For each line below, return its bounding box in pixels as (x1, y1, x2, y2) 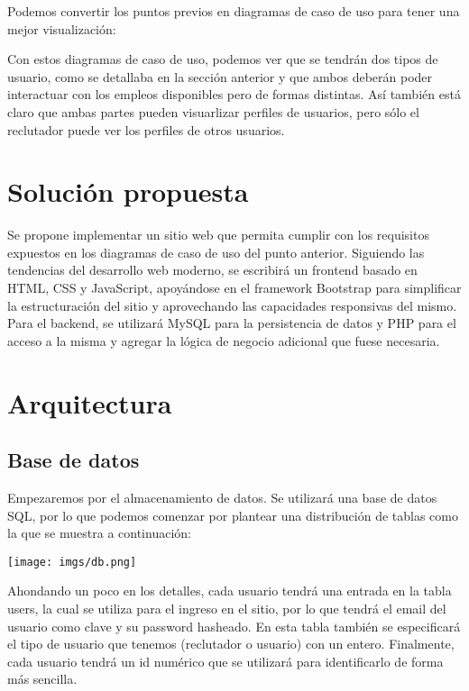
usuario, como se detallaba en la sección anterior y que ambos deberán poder (7, 67, 433, 86)
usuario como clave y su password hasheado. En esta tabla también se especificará (7, 616, 461, 635)
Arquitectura (7, 384, 172, 421)
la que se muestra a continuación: (7, 523, 191, 542)
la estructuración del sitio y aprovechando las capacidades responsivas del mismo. (7, 295, 457, 314)
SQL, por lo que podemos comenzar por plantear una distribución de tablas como (7, 505, 458, 524)
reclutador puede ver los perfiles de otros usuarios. (7, 120, 285, 139)
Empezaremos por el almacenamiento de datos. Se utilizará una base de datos (7, 488, 437, 507)
